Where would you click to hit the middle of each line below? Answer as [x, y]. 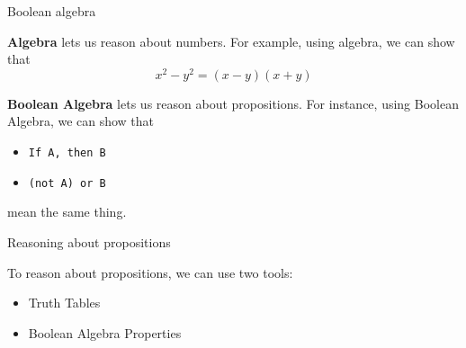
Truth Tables [64, 303]
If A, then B [67, 153]
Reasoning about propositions [89, 241]
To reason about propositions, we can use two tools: [150, 272]
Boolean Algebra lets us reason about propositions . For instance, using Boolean [233, 103]
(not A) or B [67, 183]
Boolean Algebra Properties [105, 332]
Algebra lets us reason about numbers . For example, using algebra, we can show [231, 41]
